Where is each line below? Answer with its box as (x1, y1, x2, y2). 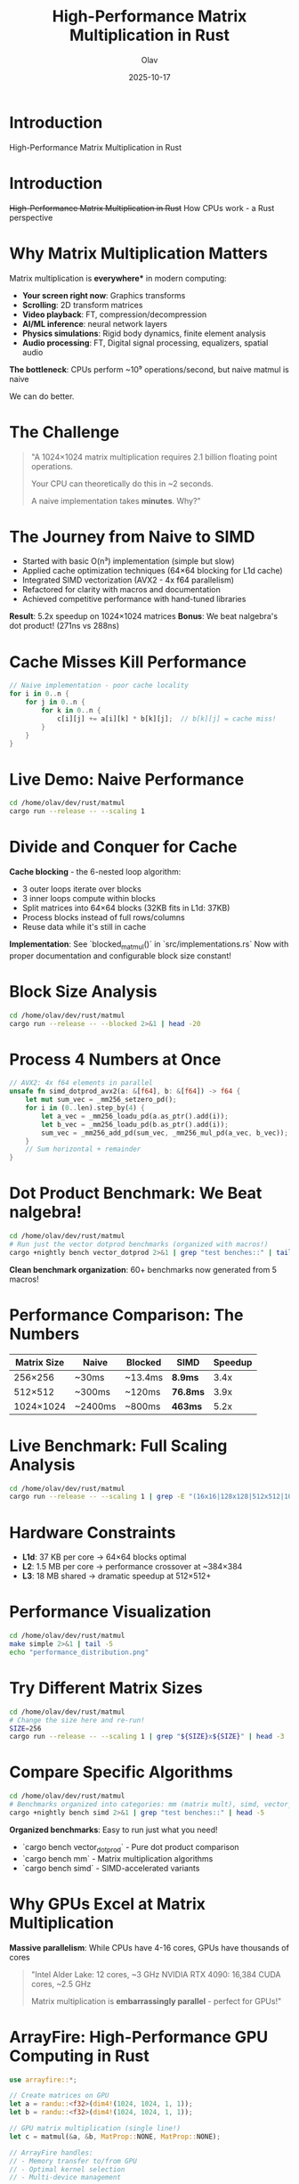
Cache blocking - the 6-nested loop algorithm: (9, 867, 182, 876)
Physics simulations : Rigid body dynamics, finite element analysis (21, 328, 267, 338)
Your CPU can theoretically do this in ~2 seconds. (30, 478, 214, 489)
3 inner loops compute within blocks (21, 893, 156, 903)
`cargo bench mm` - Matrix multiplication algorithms (21, 1853, 214, 1863)
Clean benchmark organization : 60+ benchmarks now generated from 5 (9, 1264, 278, 1275)
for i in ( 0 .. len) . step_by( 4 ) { (25, 1104, 145, 1112)
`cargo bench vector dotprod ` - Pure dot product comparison (21, 1841, 239, 1854)
